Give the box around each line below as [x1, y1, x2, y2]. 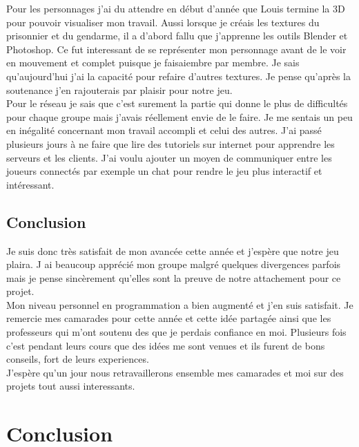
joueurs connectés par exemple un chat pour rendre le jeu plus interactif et [6, 164, 322, 178]
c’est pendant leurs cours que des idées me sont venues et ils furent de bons [6, 338, 325, 352]
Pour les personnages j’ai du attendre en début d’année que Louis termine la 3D [6, 1, 345, 15]
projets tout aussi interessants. [6, 379, 135, 393]
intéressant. [6, 177, 55, 191]
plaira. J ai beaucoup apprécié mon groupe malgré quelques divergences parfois [6, 257, 341, 272]
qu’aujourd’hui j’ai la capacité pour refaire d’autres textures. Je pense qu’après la [6, 68, 351, 83]
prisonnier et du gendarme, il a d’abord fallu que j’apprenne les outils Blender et [6, 28, 348, 43]
